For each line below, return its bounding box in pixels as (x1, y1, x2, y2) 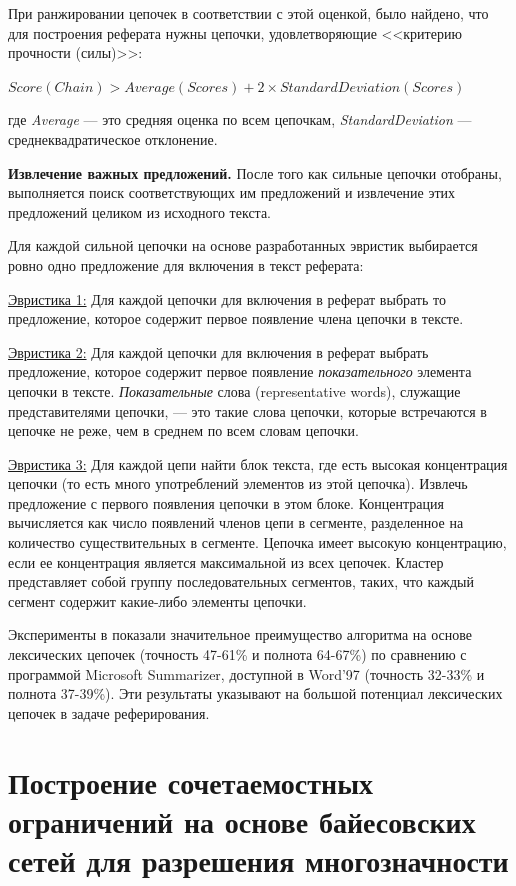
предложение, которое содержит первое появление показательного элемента (8, 361, 472, 382)
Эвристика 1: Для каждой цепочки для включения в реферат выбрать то (8, 288, 446, 309)
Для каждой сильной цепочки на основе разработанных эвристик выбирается (8, 235, 478, 256)
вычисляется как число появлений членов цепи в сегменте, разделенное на (8, 512, 464, 533)
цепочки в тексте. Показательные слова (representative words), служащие (8, 380, 461, 401)
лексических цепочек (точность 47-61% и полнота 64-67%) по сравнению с (8, 644, 467, 665)
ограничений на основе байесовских (8, 800, 476, 841)
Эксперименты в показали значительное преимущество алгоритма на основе (8, 624, 472, 645)
